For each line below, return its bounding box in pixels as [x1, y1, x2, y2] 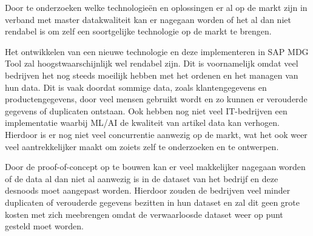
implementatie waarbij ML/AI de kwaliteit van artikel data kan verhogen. [5, 116, 280, 129]
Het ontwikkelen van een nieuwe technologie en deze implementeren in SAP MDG [5, 45, 309, 57]
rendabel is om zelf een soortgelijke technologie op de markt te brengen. [5, 25, 272, 38]
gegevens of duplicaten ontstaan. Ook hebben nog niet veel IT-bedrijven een [5, 104, 288, 117]
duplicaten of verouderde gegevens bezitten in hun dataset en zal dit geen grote [5, 195, 300, 208]
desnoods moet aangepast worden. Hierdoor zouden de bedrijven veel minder [5, 184, 291, 197]
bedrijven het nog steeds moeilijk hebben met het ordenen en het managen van [5, 68, 298, 81]
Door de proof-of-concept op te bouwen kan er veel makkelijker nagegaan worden [5, 160, 306, 173]
